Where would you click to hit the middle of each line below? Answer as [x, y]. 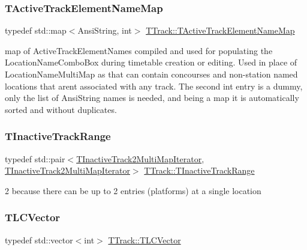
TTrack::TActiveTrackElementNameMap [220, 30]
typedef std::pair [35, 158]
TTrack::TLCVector [145, 239]
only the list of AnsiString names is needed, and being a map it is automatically [152, 98]
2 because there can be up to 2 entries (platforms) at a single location [133, 190]
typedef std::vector [39, 239]
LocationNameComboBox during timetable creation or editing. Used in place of [151, 62]
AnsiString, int [105, 30]
